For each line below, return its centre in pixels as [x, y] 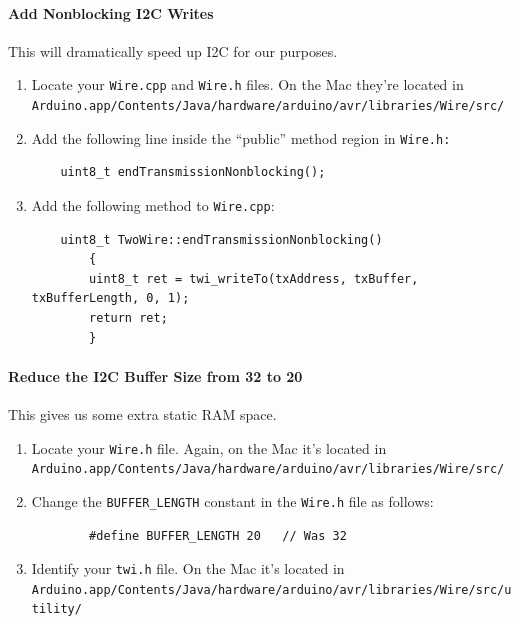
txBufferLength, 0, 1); [110, 298]
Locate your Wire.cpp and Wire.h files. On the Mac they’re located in [247, 84]
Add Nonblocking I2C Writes [111, 12]
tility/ [56, 609]
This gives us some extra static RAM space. [142, 413]
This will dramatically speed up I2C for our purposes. [173, 50]
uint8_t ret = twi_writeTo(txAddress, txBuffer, [254, 278]
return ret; [128, 317]
